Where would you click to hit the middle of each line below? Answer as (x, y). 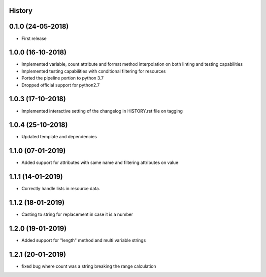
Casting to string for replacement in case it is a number (77, 214)
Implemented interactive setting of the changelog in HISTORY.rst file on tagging (102, 111)
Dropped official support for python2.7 (61, 85)
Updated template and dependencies (59, 137)
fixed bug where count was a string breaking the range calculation (89, 266)
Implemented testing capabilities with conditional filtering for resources (94, 71)
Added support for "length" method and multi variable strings (84, 240)
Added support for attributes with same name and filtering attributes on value (100, 162)
